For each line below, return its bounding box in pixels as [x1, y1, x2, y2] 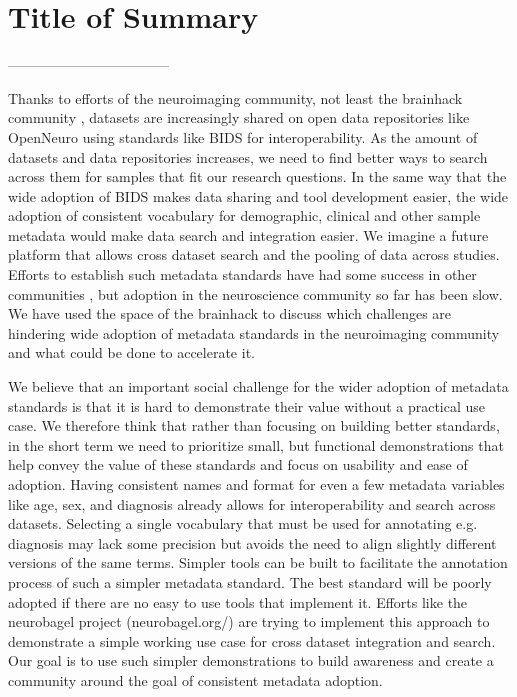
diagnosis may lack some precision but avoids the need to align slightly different [8, 532, 497, 553]
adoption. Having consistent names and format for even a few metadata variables [8, 474, 505, 494]
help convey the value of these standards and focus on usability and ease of [8, 454, 468, 475]
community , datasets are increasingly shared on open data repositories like [8, 107, 470, 128]
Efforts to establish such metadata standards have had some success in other [8, 264, 477, 285]
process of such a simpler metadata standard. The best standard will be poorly [8, 571, 492, 592]
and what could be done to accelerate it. [8, 342, 255, 363]
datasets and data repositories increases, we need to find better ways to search [8, 146, 488, 167]
